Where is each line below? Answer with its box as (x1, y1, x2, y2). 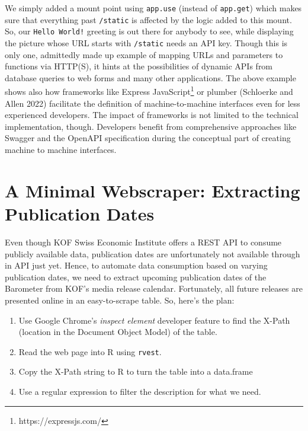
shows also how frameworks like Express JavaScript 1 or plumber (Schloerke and (5, 84, 293, 98)
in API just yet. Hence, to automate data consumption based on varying (5, 259, 268, 272)
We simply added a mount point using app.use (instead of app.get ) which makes (5, 2, 302, 14)
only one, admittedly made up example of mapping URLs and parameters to (5, 48, 283, 60)
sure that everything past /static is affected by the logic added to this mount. (5, 13, 292, 25)
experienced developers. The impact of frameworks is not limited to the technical (5, 108, 299, 121)
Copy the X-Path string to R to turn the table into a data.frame (18, 365, 253, 378)
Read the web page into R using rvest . (18, 345, 162, 357)
